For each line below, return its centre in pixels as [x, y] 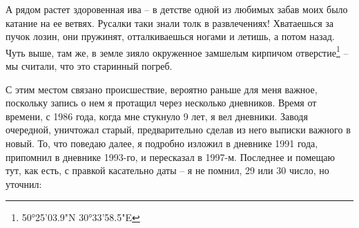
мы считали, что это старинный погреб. [89, 66]
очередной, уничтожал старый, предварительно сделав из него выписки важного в [178, 130]
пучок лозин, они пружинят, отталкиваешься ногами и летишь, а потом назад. [170, 36]
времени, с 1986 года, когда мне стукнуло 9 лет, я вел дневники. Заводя [157, 116]
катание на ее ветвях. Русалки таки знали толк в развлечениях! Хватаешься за [170, 22]
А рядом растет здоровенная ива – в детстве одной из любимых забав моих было [177, 9]
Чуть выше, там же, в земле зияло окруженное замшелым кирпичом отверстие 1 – [177, 51]
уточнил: [24, 183]
